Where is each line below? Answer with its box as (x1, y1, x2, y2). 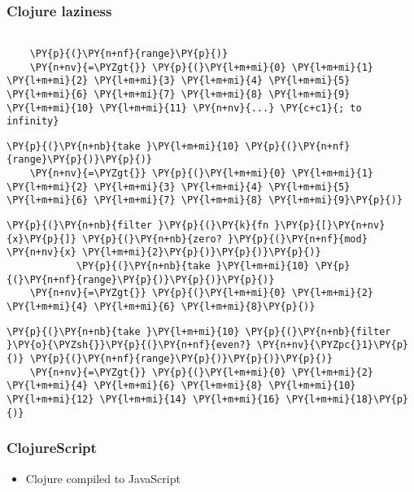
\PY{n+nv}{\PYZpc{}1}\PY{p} (256, 339, 408, 351)
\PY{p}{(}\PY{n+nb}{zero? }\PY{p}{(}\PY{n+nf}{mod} (82, 233, 368, 245)
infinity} (7, 115, 59, 128)
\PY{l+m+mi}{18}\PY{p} (285, 393, 408, 405)
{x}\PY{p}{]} (7, 233, 76, 245)
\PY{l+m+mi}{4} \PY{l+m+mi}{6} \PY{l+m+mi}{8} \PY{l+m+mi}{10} (7, 380, 356, 392)
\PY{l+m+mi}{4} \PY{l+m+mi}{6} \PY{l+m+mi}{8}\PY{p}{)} (7, 301, 316, 313)
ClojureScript (7, 438, 97, 458)
